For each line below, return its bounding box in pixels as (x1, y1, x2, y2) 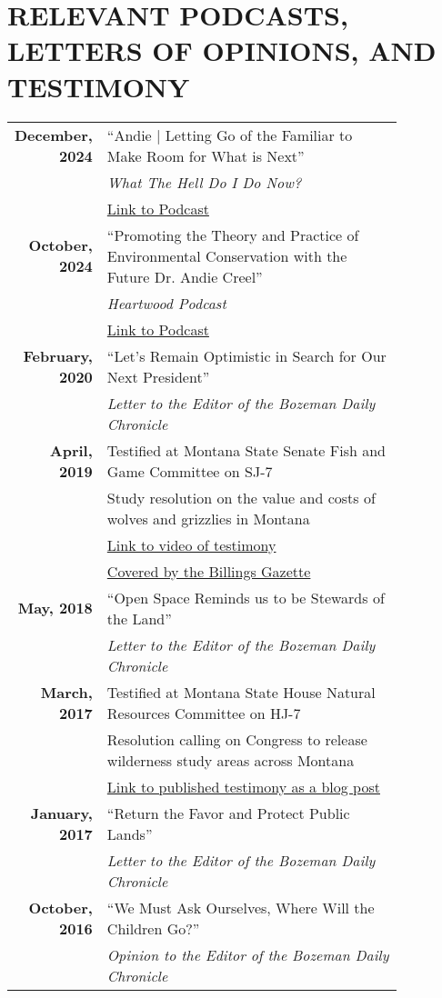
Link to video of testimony (106, 534, 276, 555)
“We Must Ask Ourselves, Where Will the (106, 896, 375, 918)
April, (49, 439, 93, 461)
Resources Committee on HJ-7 (106, 702, 301, 724)
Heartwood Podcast (106, 292, 226, 314)
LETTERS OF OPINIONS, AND (7, 32, 437, 69)
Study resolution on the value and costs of (106, 486, 376, 508)
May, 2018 (17, 597, 93, 618)
